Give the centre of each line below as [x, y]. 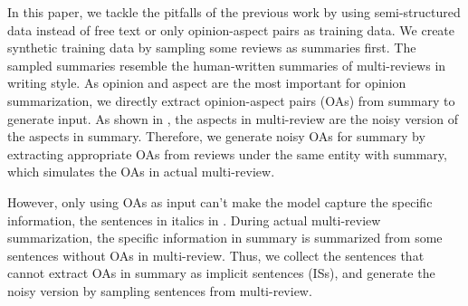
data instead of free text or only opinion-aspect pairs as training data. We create [231, 29]
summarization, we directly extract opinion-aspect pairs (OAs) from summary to [231, 100]
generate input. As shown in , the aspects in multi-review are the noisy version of [233, 118]
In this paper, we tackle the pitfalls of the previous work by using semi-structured [234, 12]
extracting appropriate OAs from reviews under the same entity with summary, [227, 153]
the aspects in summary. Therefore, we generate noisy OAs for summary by [216, 136]
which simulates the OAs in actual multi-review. [141, 172]
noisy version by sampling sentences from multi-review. [160, 290]
